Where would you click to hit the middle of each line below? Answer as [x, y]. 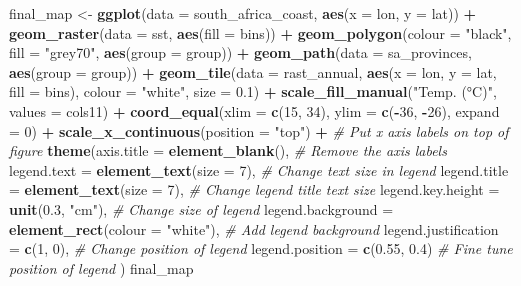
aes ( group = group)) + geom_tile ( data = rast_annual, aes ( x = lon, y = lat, [253, 71]
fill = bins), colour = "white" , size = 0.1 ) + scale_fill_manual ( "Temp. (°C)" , [253, 91]
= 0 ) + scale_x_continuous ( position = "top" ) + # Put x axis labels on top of [259, 130]
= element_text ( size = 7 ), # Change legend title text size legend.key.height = [254, 189]
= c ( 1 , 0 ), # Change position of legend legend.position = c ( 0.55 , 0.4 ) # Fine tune [261, 248]
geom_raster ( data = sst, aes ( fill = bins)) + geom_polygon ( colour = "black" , [260, 32]
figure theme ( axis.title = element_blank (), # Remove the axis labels [228, 150]
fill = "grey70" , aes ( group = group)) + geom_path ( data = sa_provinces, [240, 52]
